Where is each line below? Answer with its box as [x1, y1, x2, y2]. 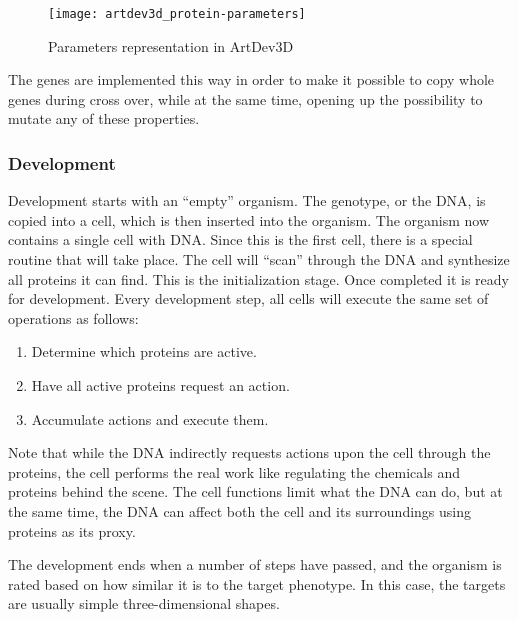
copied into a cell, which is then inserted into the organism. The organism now [8, 209, 490, 230]
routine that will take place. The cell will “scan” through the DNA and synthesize [8, 249, 510, 270]
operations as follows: [8, 307, 139, 328]
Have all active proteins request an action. [31, 375, 290, 395]
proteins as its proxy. [8, 520, 136, 541]
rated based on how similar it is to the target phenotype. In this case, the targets [8, 573, 506, 594]
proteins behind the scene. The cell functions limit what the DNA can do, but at [8, 481, 503, 502]
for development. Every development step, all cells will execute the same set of [8, 288, 489, 309]
